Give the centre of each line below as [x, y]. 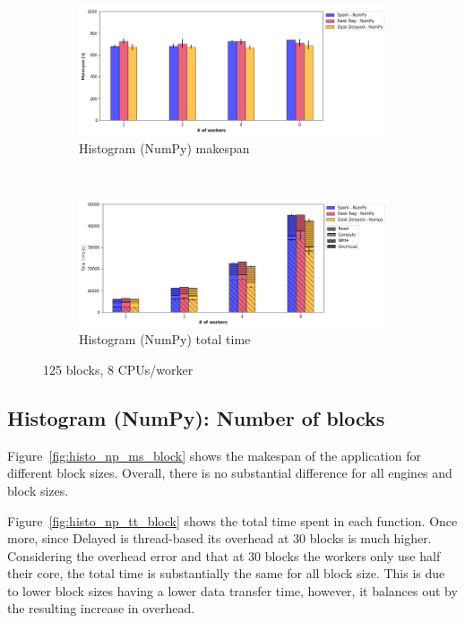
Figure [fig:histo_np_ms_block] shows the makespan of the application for [214, 455]
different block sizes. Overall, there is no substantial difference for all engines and [230, 473]
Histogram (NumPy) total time [165, 339]
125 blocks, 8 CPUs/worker [118, 369]
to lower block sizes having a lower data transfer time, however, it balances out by [232, 590]
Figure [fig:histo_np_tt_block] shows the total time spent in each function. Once [232, 520]
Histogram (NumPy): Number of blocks [196, 417]
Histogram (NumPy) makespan [164, 147]
